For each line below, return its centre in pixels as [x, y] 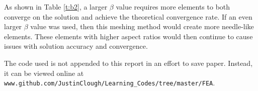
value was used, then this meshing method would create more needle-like [142, 26]
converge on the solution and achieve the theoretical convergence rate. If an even [128, 16]
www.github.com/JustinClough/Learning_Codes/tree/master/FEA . [110, 83]
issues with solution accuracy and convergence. [76, 46]
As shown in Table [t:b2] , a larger [56, 7]
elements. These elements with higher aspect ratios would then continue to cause [128, 36]
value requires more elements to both [173, 7]
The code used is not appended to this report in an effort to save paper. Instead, [128, 63]
